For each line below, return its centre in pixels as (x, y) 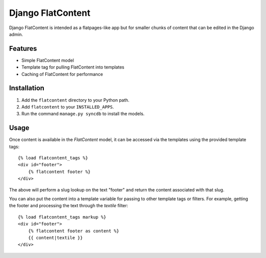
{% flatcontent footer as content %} (73, 231)
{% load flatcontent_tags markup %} (62, 217)
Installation (27, 88)
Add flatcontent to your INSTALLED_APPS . (68, 107)
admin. (16, 34)
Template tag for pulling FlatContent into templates (73, 67)
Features (23, 49)
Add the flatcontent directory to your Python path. (75, 100)
